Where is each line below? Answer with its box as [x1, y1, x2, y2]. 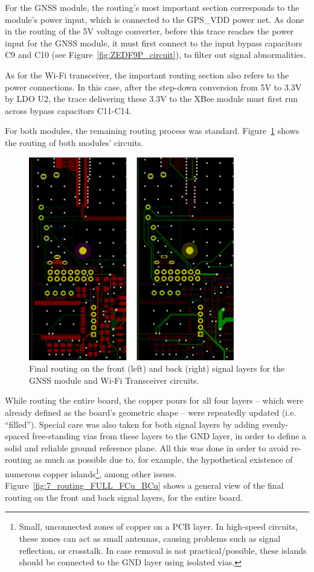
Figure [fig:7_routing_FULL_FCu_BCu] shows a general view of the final [5, 479, 284, 492]
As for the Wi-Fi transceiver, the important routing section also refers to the [5, 68, 289, 81]
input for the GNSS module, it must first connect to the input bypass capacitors [5, 36, 303, 49]
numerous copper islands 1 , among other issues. [5, 465, 177, 480]
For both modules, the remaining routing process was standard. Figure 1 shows [5, 124, 300, 137]
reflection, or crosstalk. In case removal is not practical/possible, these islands [19, 544, 307, 556]
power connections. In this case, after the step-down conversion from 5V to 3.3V [5, 80, 302, 93]
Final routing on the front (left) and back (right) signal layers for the [29, 362, 285, 375]
